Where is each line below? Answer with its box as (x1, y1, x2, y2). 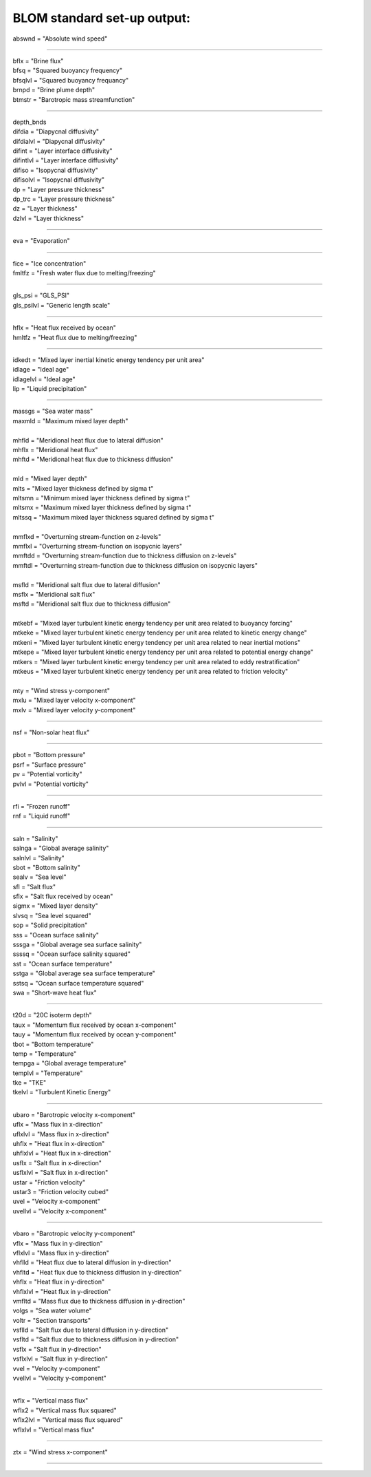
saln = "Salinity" (12, 834, 58, 842)
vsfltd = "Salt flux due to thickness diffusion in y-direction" (12, 1335, 179, 1343)
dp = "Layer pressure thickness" (12, 185, 104, 193)
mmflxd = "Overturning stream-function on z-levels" (12, 532, 161, 540)
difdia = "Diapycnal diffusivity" (12, 127, 100, 136)
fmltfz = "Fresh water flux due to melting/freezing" (12, 268, 156, 277)
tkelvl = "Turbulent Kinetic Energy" (12, 1088, 111, 1096)
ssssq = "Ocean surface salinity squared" (12, 950, 131, 958)
